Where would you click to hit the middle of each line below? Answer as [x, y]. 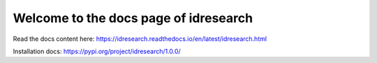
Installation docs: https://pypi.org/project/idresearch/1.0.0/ [97, 51]
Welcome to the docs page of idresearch [133, 18]
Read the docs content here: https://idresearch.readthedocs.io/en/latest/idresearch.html [140, 39]
